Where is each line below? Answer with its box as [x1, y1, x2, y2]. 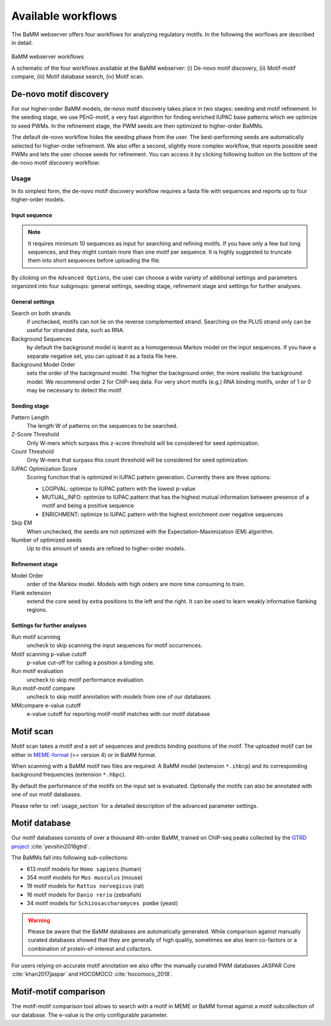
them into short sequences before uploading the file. [28, 257, 161, 264]
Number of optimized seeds [11, 536, 82, 544]
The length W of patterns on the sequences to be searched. [26, 422, 178, 429]
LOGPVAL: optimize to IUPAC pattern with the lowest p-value [42, 485, 196, 492]
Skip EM [11, 519, 32, 526]
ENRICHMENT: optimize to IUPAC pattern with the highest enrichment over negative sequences [42, 511, 283, 518]
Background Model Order [11, 360, 76, 368]
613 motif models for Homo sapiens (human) [26, 865, 142, 873]
